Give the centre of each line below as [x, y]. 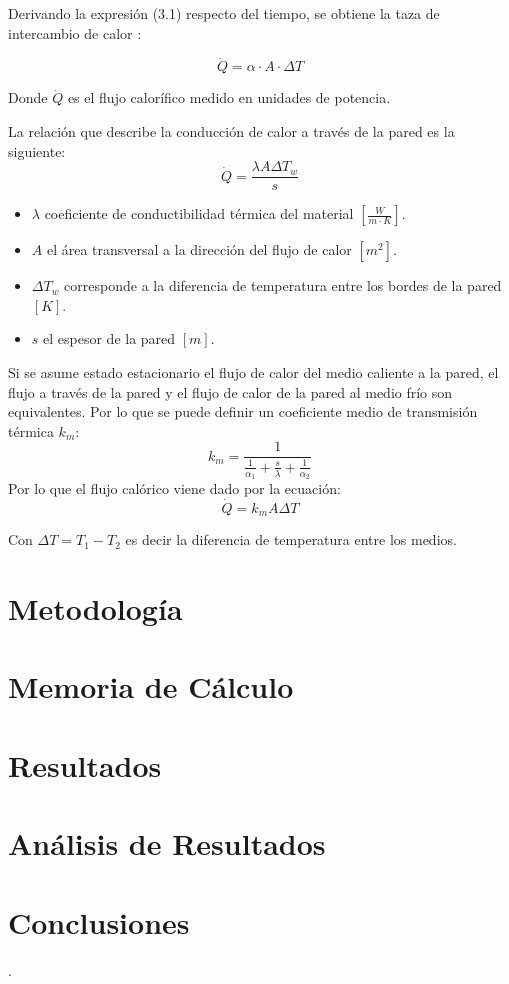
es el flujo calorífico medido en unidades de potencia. [229, 97]
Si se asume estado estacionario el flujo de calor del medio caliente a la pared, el [253, 372]
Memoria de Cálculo [151, 686]
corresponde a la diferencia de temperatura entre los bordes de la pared [283, 285]
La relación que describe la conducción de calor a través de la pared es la [231, 131]
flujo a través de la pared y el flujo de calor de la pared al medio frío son [230, 391]
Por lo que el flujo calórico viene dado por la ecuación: [174, 488]
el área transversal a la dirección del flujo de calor [199, 249]
